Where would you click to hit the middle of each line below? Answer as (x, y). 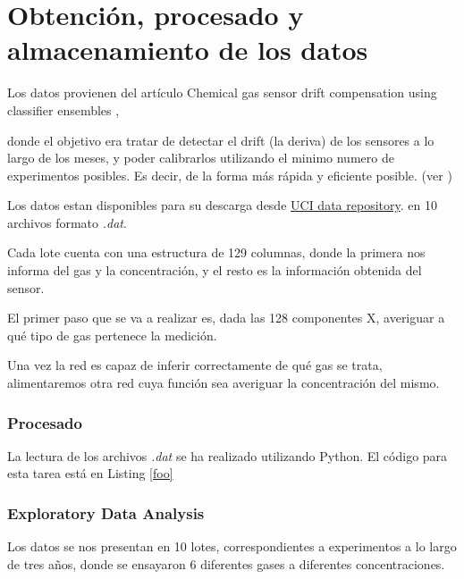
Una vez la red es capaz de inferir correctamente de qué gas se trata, (195, 365)
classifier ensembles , (63, 109)
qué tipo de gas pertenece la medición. (112, 335)
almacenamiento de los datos (188, 50)
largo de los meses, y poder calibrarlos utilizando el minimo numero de (201, 158)
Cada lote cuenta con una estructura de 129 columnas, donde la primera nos (216, 252)
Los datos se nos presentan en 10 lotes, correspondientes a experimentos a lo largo (232, 546)
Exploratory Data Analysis (106, 512)
